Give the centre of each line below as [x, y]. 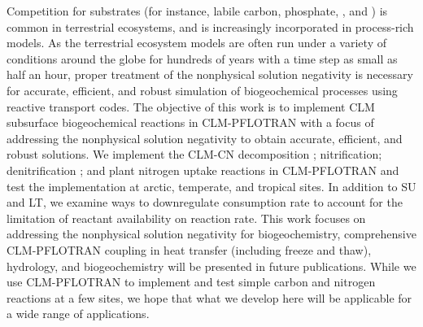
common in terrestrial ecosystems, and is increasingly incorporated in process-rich [210, 26]
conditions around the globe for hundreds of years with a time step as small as [202, 58]
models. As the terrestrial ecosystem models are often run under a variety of [196, 43]
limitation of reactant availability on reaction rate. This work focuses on [186, 218]
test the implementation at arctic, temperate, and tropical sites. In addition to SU [211, 186]
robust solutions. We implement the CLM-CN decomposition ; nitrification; [194, 154]
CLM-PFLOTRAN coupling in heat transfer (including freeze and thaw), [189, 249]
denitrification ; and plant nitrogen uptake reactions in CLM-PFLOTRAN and [203, 170]
